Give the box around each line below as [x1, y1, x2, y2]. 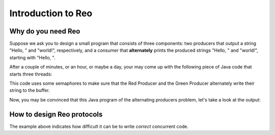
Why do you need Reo [9, 27, 80, 36]
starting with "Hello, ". [9, 54, 56, 60]
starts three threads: [9, 71, 52, 77]
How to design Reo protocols [9, 110, 103, 119]
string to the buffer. [9, 87, 50, 93]
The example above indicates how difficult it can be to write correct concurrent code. [9, 123, 188, 129]
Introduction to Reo [9, 8, 93, 19]
